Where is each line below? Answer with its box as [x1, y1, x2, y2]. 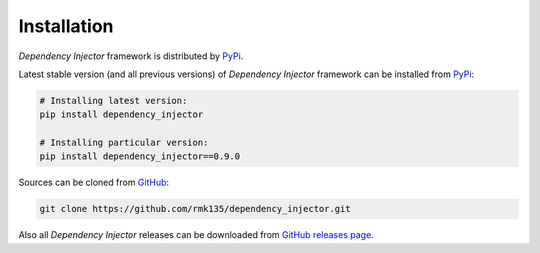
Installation [18, 15, 114, 37]
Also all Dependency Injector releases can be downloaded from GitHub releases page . [18, 229, 374, 241]
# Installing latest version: [39, 95, 188, 106]
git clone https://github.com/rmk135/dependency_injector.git [39, 203, 351, 215]
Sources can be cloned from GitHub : [18, 176, 170, 189]
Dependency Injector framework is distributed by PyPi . [18, 50, 244, 62]
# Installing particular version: [39, 137, 209, 149]
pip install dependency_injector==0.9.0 [39, 151, 240, 162]
